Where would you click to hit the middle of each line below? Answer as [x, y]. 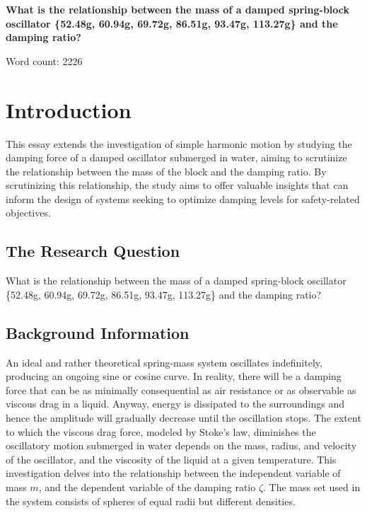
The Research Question [93, 251]
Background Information [98, 332]
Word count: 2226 [44, 60]
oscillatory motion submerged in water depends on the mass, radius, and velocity [181, 445]
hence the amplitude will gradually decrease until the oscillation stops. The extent [183, 418]
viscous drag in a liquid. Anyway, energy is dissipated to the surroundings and [175, 404]
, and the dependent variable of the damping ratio [147, 487]
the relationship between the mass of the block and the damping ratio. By [166, 171]
